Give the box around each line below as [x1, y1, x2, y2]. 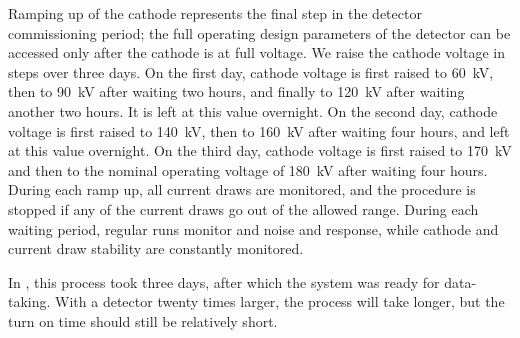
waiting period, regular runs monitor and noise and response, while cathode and [8, 218, 499, 239]
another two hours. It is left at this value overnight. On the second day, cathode [8, 100, 498, 121]
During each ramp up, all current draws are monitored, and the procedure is [8, 179, 476, 200]
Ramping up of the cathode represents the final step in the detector [8, 3, 422, 23]
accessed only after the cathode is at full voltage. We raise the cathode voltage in [8, 42, 505, 63]
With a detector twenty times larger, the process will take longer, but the [55, 291, 505, 312]
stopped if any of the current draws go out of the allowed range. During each [8, 198, 479, 219]
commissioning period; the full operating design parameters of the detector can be [8, 22, 511, 43]
